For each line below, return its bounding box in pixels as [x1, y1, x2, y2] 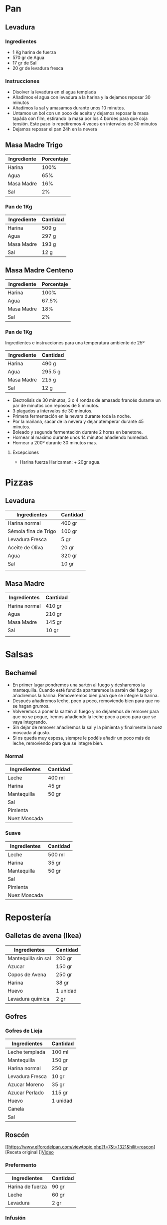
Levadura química [7, 995, 50, 1002]
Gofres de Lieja [5, 1028, 43, 1035]
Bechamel [5, 668, 37, 677]
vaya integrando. [12, 719, 47, 725]
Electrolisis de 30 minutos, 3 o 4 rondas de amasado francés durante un [12, 397, 161, 403]
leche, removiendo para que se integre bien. [12, 740, 104, 746]
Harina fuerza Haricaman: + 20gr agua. [19, 459, 101, 465]
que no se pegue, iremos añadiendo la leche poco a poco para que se [12, 714, 157, 720]
